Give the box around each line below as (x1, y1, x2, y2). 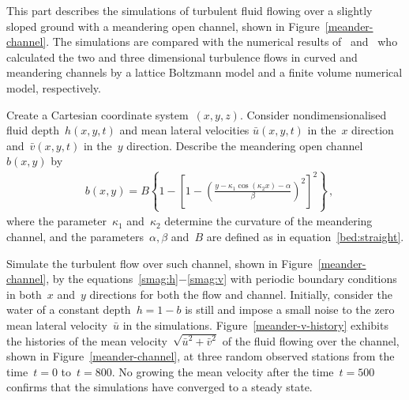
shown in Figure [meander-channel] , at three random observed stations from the (6, 348, 395, 364)
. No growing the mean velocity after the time (111, 363, 334, 379)
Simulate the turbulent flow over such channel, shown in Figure (6, 255, 313, 271)
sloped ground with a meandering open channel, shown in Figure (6, 17, 320, 34)
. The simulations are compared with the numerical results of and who (46, 33, 398, 50)
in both (6, 285, 42, 302)
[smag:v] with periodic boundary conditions (186, 270, 397, 287)
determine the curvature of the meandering (164, 213, 373, 229)
